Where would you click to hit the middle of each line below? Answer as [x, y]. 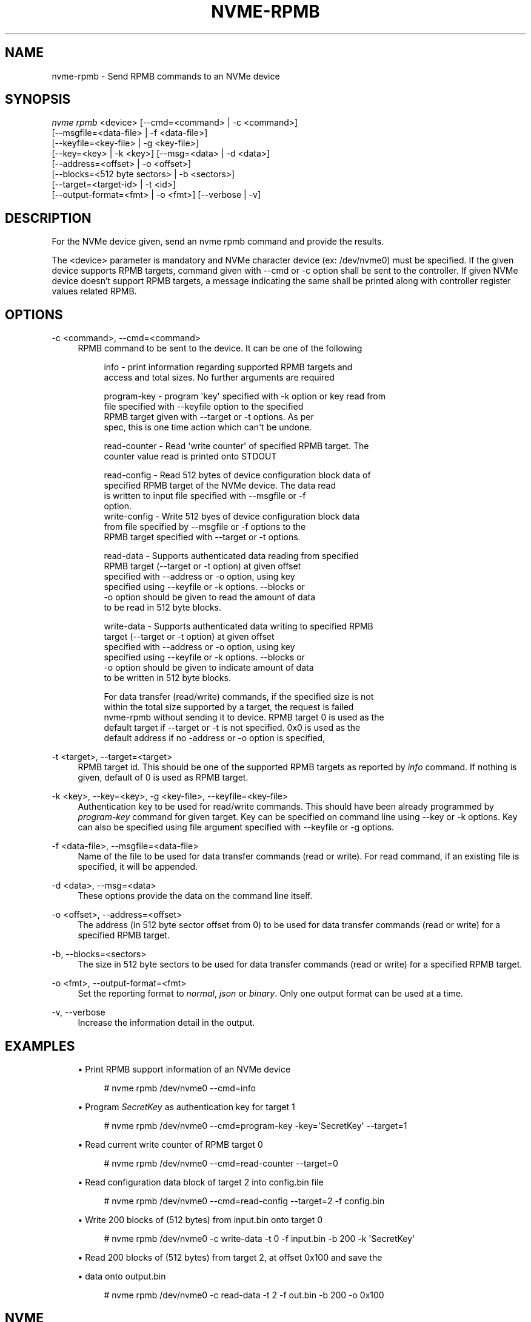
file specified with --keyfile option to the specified [204, 407]
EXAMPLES [40, 1046]
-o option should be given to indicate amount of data [209, 668]
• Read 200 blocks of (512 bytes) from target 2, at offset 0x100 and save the [230, 1257]
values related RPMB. [94, 291]
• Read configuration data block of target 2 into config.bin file [201, 1182]
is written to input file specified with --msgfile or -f [205, 496]
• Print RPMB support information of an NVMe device [184, 1069]
